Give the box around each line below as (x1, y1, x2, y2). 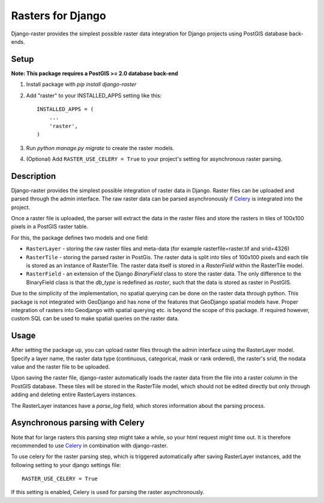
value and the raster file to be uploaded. (11, 363, 110, 370)
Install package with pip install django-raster (26, 81, 137, 88)
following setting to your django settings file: (11, 461, 121, 468)
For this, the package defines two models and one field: (11, 234, 149, 241)
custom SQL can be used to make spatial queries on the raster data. (11, 315, 179, 322)
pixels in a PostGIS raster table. (11, 223, 88, 230)
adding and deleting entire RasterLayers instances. (11, 391, 137, 399)
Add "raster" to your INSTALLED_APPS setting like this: (26, 92, 162, 99)
